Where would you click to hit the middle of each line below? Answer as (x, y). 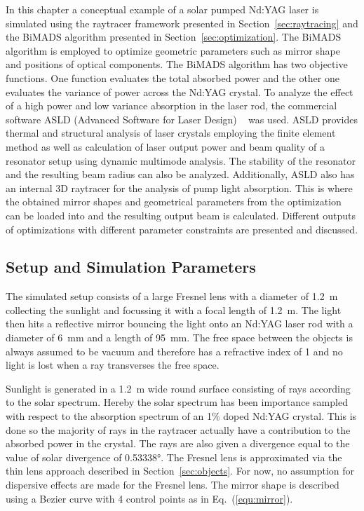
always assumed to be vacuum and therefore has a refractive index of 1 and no (174, 351)
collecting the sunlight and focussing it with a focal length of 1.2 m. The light (174, 309)
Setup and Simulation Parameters (131, 267)
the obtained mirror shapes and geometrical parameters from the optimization (174, 202)
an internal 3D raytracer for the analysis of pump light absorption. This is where (179, 188)
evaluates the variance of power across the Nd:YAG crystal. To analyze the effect (180, 91)
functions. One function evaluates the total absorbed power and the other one (173, 77)
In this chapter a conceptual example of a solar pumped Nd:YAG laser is (162, 9)
